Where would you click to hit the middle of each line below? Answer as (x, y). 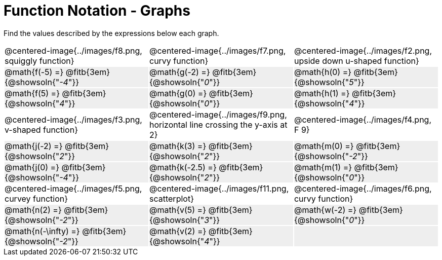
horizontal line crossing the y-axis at (218, 124)
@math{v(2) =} (178, 231)
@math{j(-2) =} (34, 146)
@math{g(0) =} (178, 93)
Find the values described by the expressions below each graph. (111, 33)
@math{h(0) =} (323, 72)
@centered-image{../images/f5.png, (73, 188)
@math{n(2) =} (33, 210)
